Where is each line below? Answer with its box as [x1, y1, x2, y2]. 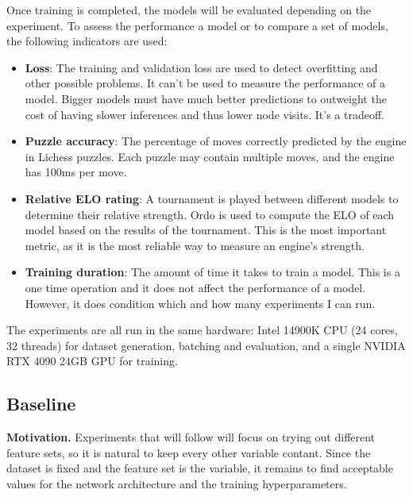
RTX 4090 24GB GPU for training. [6, 353, 178, 369]
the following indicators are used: [6, 33, 168, 49]
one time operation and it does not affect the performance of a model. [25, 279, 366, 295]
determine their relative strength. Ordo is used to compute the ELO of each [25, 206, 395, 222]
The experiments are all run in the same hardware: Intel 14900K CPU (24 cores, [6, 322, 398, 338]
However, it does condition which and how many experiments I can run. [25, 295, 376, 311]
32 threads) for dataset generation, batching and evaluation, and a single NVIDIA [6, 337, 406, 353]
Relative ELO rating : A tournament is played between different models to [25, 190, 399, 206]
